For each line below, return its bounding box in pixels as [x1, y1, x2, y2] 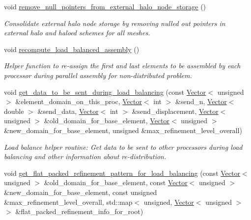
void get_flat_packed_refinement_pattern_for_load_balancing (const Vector [4, 167, 240, 178]
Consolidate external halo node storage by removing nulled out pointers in [4, 18, 225, 28]
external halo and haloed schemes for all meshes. [4, 27, 150, 38]
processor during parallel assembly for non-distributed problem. [4, 70, 192, 80]
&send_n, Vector [175, 96, 227, 107]
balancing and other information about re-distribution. [4, 151, 167, 162]
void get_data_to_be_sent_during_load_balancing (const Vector [4, 86, 206, 97]
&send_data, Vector [37, 106, 99, 116]
